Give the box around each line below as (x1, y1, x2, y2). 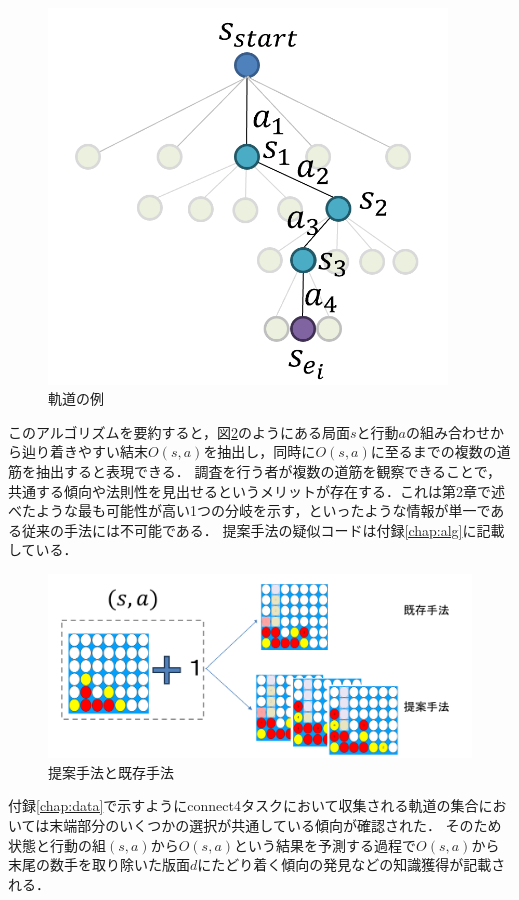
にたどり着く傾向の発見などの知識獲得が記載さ (197, 854, 506, 875)
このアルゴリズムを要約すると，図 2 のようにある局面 (8, 421, 351, 442)
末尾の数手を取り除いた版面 (8, 854, 190, 875)
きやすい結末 (63, 441, 148, 462)
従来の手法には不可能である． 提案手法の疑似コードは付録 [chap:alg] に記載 (21, 519, 505, 540)
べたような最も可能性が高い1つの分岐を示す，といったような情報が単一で (8, 500, 491, 521)
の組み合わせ (406, 421, 491, 442)
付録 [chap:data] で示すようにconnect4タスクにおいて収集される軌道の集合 (8, 795, 479, 816)
